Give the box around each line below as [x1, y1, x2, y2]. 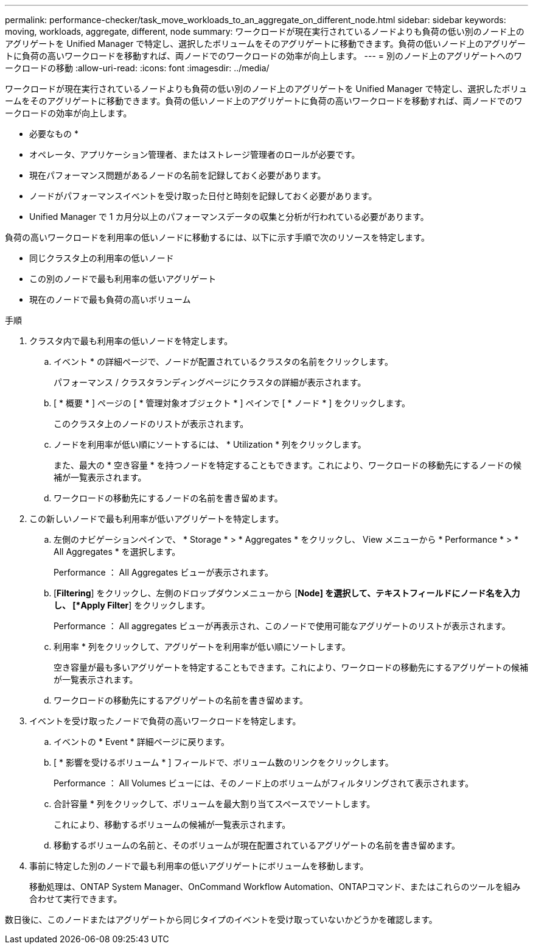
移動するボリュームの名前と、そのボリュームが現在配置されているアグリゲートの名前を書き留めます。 [54, 840, 461, 850]
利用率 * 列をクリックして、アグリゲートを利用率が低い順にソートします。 [54, 641, 350, 652]
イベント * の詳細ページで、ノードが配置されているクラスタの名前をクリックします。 [54, 356, 393, 367]
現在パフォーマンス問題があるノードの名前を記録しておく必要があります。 [29, 170, 326, 180]
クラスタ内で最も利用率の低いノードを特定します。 [29, 336, 233, 346]
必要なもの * [29, 129, 78, 139]
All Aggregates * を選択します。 [54, 546, 181, 557]
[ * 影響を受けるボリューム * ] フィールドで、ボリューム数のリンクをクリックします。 [54, 757, 394, 767]
